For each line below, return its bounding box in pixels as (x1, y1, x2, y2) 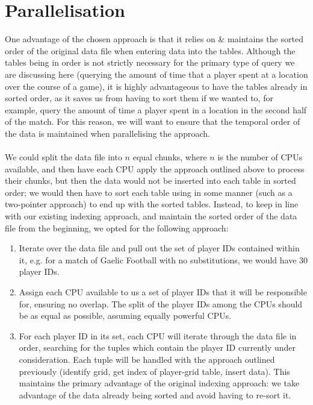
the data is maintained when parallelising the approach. (5, 127, 210, 139)
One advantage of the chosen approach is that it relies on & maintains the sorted (5, 33, 303, 45)
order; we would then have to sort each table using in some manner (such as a (5, 186, 293, 198)
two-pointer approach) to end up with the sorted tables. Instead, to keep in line (5, 198, 299, 210)
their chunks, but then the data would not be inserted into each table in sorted (5, 174, 296, 187)
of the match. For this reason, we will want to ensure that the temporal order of (5, 115, 300, 128)
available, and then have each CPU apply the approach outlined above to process (5, 162, 305, 175)
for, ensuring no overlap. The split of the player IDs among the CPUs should (19, 297, 303, 310)
